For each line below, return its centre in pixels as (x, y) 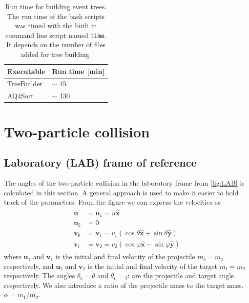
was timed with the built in (56, 26)
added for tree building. (56, 54)
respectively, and (29, 266)
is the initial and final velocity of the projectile (125, 256)
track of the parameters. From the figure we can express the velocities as (113, 202)
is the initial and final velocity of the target (153, 266)
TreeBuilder (25, 84)
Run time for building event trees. (56, 6)
